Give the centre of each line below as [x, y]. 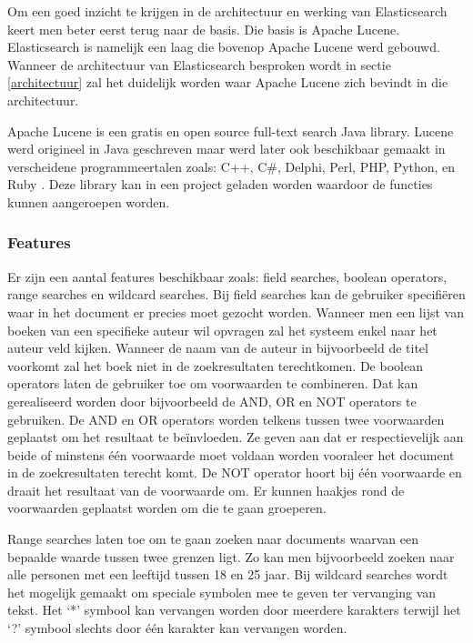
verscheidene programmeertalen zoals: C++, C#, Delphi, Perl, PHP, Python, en [231, 166]
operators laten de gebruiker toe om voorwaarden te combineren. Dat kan [213, 383]
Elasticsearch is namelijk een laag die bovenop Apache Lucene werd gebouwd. [224, 47]
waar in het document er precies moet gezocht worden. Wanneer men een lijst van [236, 311]
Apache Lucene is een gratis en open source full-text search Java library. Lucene [231, 131]
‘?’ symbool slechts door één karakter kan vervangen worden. [177, 628]
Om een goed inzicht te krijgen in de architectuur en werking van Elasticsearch [227, 11]
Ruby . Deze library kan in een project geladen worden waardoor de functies [220, 184]
